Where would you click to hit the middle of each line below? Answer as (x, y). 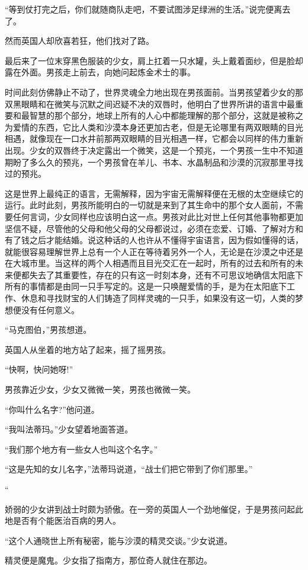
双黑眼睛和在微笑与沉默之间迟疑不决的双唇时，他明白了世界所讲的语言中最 (150, 104)
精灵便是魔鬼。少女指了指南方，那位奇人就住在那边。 (108, 560)
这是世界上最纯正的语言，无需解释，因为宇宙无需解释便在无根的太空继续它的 (154, 193)
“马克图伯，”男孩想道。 (48, 329)
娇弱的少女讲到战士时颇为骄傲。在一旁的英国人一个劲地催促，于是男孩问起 (150, 509)
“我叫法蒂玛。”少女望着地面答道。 (69, 429)
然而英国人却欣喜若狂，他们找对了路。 (79, 41)
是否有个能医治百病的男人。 (67, 520)
